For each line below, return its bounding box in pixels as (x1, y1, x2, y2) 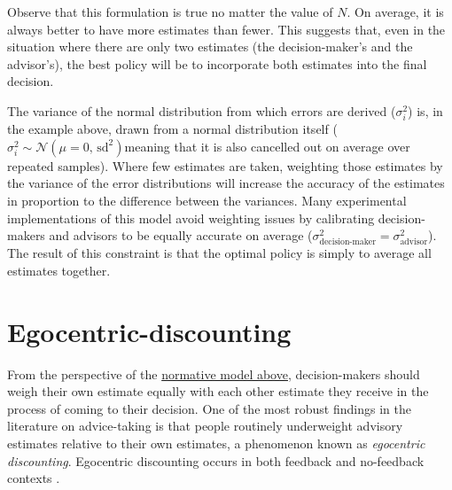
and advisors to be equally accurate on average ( (49, 226, 313, 245)
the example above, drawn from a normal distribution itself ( (7, 120, 338, 138)
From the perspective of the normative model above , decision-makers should (7, 364, 420, 383)
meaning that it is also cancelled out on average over (124, 136, 410, 155)
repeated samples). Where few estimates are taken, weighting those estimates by (7, 156, 443, 175)
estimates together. (7, 261, 111, 279)
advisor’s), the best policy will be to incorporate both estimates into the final (7, 54, 427, 73)
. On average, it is (347, 3, 444, 20)
